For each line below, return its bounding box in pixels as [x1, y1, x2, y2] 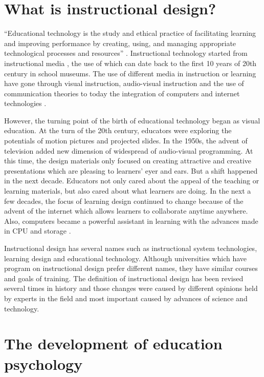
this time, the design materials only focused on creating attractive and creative [4, 155, 252, 166]
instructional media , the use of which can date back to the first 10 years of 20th [4, 57, 257, 68]
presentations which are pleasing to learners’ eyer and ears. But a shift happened [4, 165, 258, 176]
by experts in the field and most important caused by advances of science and [4, 292, 248, 303]
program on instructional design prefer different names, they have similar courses [4, 263, 258, 274]
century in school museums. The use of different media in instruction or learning [4, 68, 256, 78]
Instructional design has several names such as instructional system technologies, [4, 243, 257, 253]
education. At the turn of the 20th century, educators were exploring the [4, 125, 232, 136]
